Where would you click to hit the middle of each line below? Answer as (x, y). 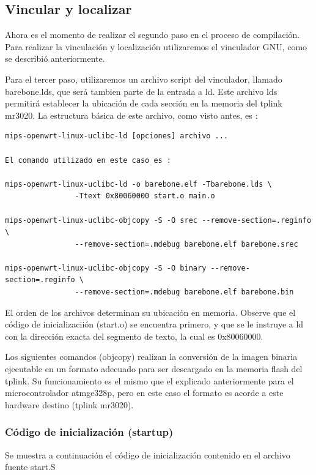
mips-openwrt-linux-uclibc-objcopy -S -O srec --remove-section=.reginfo (158, 220)
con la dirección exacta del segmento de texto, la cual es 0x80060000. (134, 336)
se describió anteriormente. (55, 58)
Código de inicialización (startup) (89, 432)
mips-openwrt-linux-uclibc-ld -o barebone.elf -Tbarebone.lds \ (138, 184)
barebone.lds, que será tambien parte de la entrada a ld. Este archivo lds (141, 91)
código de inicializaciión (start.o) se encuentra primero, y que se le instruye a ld (154, 324)
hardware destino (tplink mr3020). (69, 404)
